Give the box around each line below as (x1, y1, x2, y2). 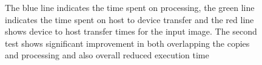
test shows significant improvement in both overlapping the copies (5, 36, 250, 49)
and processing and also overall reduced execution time (5, 49, 209, 61)
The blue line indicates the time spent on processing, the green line (5, 1, 255, 13)
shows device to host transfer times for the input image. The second (5, 25, 257, 38)
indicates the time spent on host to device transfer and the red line (5, 13, 254, 26)
